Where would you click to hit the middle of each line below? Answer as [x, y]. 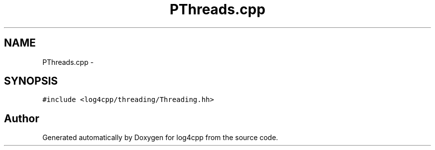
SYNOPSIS [31, 81]
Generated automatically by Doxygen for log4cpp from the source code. [160, 138]
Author [22, 118]
